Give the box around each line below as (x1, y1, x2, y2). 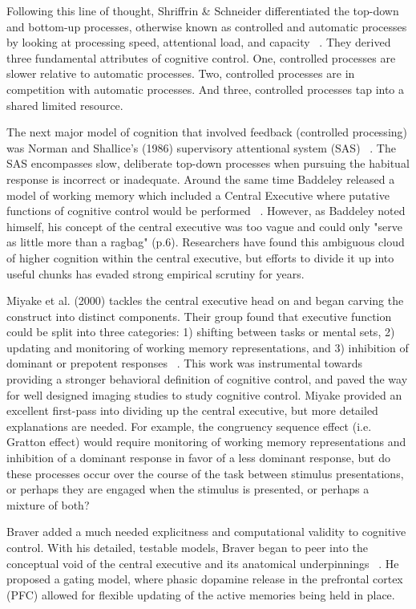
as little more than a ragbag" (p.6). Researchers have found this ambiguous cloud (6, 233, 405, 250)
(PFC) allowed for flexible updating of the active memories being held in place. (6, 586, 395, 603)
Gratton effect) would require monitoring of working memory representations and (6, 433, 406, 450)
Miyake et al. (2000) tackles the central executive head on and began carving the (6, 292, 404, 309)
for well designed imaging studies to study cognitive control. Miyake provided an (6, 386, 402, 403)
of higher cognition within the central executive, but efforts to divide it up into (6, 249, 394, 266)
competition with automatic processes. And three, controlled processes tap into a (6, 80, 405, 97)
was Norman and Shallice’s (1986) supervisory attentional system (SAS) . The (6, 139, 396, 156)
